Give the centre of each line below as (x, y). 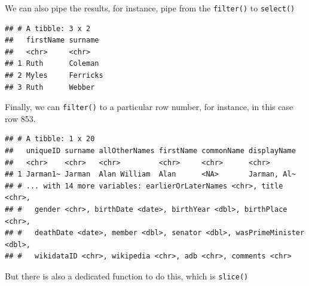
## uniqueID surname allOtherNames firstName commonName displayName (150, 151)
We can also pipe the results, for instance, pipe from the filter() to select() (150, 8)
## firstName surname (52, 40)
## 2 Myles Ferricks (54, 76)
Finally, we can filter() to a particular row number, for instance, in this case (149, 107)
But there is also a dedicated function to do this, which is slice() (127, 276)
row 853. (20, 118)
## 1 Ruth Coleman (52, 64)
